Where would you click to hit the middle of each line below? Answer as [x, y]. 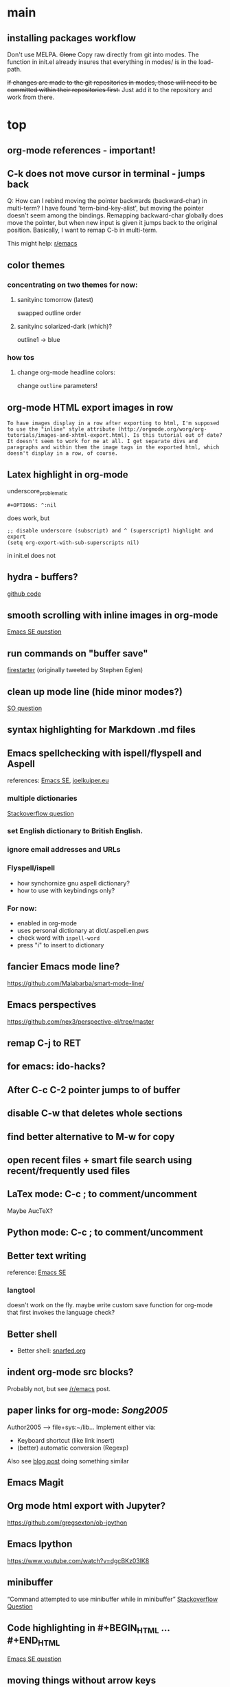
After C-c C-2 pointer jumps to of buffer [94, 1089]
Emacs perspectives [52, 1005]
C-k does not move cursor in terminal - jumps [106, 173]
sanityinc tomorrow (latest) [55, 300]
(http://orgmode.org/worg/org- [162, 429]
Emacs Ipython [40, 1544]
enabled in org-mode [47, 923]
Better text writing [47, 1256]
